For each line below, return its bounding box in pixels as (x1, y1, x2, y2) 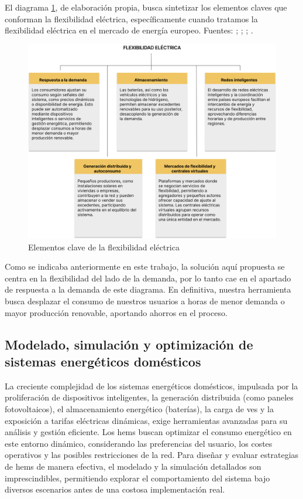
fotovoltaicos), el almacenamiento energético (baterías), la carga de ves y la (5, 402, 274, 415)
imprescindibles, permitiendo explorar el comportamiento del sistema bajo (5, 471, 270, 484)
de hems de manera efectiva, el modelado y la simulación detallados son (5, 460, 261, 472)
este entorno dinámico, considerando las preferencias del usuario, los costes (5, 437, 273, 449)
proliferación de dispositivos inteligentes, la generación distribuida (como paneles (5, 391, 294, 403)
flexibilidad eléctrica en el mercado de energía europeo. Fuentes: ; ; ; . (5, 24, 253, 36)
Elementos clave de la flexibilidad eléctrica (28, 240, 180, 253)
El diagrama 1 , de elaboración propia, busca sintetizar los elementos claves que (5, 1, 287, 13)
